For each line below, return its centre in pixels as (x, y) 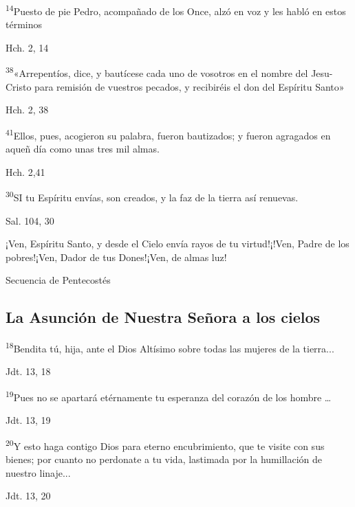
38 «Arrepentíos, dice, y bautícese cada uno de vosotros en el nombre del (157, 72)
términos (24, 24)
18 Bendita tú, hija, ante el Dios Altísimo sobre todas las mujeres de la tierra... (170, 347)
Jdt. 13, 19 (28, 420)
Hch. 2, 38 (27, 110)
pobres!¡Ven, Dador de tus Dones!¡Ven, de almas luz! (116, 257)
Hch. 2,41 (25, 171)
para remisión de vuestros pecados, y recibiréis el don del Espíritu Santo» (190, 86)
